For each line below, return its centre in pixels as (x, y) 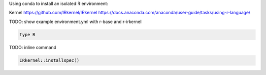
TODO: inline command (33, 47)
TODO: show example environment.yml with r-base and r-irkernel (75, 22)
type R (27, 35)
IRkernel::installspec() (50, 60)
